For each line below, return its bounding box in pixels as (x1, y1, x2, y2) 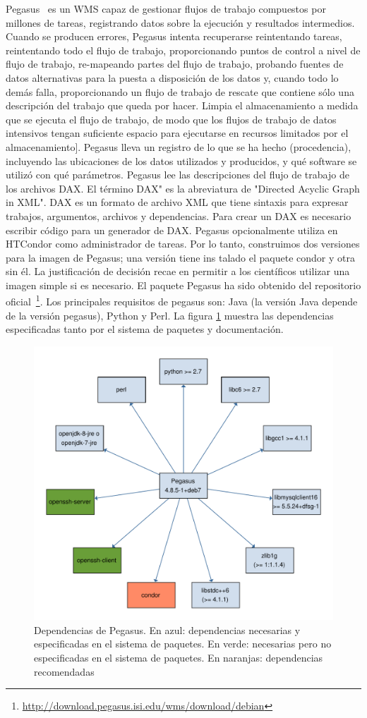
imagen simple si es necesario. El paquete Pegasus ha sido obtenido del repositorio (6, 277, 361, 292)
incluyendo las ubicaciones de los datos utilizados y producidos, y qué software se (6, 153, 357, 168)
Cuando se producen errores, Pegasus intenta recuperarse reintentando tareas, (6, 29, 342, 44)
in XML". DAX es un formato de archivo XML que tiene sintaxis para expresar (6, 195, 349, 209)
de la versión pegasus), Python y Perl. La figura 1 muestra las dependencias (6, 308, 334, 322)
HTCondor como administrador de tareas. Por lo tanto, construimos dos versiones (6, 236, 360, 251)
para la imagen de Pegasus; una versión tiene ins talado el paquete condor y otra (6, 250, 355, 264)
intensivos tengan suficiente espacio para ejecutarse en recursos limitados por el (6, 126, 349, 140)
